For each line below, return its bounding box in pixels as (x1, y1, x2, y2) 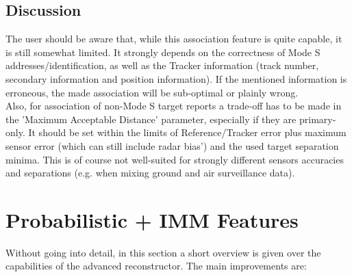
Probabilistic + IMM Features (5, 205, 299, 233)
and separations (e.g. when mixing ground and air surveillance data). (5, 166, 295, 180)
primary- (299, 111, 336, 126)
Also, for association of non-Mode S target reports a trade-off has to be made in (5, 98, 342, 113)
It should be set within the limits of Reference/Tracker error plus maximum (28, 125, 347, 140)
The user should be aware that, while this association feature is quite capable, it (5, 31, 342, 46)
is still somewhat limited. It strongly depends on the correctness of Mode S (5, 44, 320, 59)
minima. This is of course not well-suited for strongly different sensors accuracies (5, 152, 344, 166)
